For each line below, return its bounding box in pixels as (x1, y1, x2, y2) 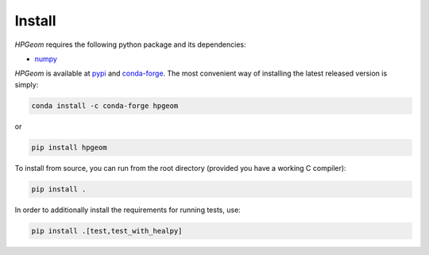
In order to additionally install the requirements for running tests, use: (14, 205, 242, 214)
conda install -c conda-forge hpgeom (31, 101, 179, 110)
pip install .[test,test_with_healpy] (31, 226, 183, 235)
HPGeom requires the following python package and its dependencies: (14, 40, 246, 49)
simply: (14, 79, 39, 89)
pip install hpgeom (31, 143, 107, 152)
